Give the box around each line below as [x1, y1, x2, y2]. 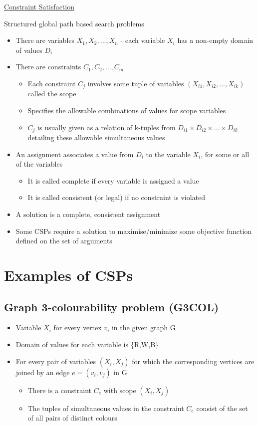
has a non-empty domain [177, 35, 254, 45]
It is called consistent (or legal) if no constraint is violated [27, 192, 206, 203]
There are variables [15, 35, 75, 45]
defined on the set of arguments [15, 235, 112, 246]
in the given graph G [111, 322, 176, 333]
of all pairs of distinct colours [27, 413, 117, 423]
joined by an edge [15, 367, 70, 377]
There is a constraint [27, 385, 91, 395]
